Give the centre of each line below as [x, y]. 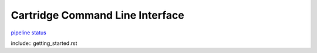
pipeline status [28, 33]
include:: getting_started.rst [44, 43]
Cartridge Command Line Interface [97, 15]
